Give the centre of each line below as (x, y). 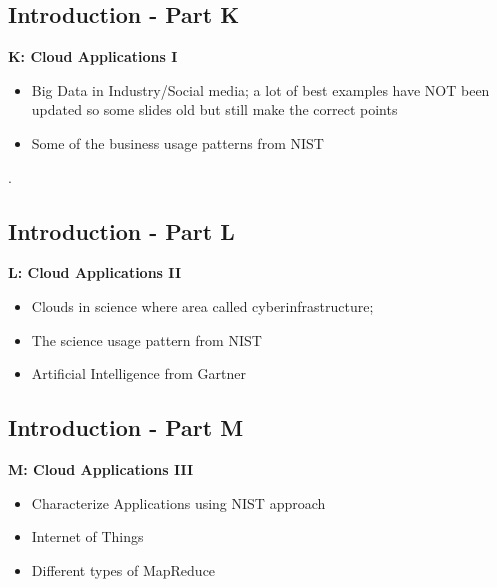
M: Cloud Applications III (101, 468)
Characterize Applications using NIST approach (178, 502)
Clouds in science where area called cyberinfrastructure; (202, 305)
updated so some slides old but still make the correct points (214, 109)
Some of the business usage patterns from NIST (177, 142)
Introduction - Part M (126, 427)
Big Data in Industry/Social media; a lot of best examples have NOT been (260, 89)
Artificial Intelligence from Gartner (138, 373)
